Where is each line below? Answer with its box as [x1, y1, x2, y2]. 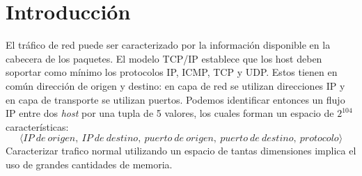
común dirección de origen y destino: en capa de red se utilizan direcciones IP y [6, 78, 345, 93]
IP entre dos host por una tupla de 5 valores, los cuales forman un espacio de [6, 106, 334, 120]
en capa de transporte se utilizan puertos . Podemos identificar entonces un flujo [6, 92, 345, 106]
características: [6, 119, 69, 134]
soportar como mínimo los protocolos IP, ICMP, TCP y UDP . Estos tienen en [6, 65, 338, 79]
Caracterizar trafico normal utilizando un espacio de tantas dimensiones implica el [6, 143, 356, 158]
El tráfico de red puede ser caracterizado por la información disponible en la [6, 38, 331, 52]
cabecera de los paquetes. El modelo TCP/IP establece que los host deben [6, 51, 322, 65]
